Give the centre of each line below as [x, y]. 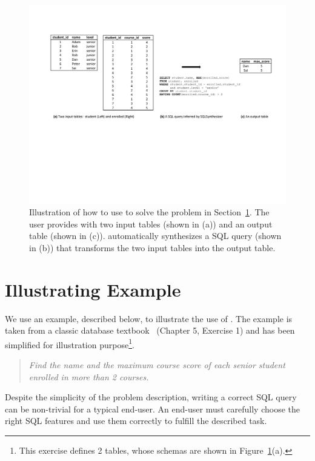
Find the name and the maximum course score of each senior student [157, 365]
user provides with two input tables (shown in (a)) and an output [151, 224]
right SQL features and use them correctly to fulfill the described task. [136, 421]
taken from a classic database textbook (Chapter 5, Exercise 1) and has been [150, 330]
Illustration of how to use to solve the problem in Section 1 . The [149, 212]
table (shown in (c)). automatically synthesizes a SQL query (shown [155, 236]
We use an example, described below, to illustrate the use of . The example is [149, 318]
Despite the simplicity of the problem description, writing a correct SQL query [151, 397]
